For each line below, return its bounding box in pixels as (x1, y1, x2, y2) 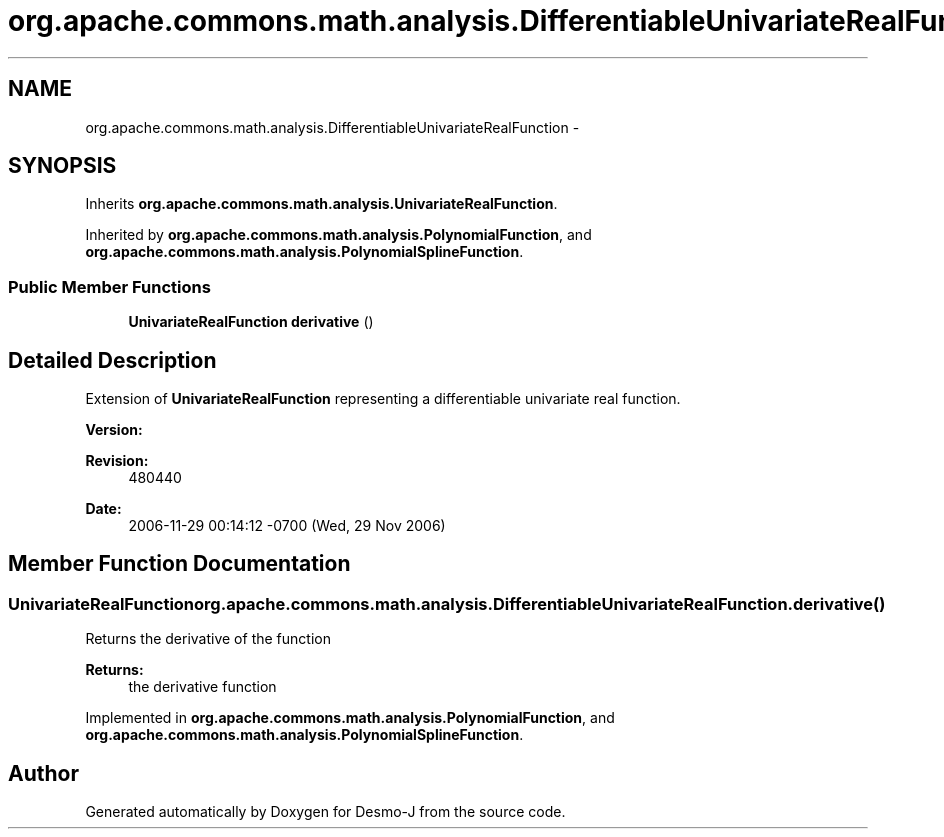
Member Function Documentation (8, 551, 351, 577)
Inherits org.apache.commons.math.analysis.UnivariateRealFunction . (85, 195, 558, 213)
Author (8, 760, 79, 786)
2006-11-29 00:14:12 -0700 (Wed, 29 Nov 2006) (128, 517, 446, 535)
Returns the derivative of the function (85, 630, 331, 648)
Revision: (85, 452, 149, 470)
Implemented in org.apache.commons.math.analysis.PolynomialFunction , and (85, 709, 615, 727)
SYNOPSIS (8, 153, 117, 179)
